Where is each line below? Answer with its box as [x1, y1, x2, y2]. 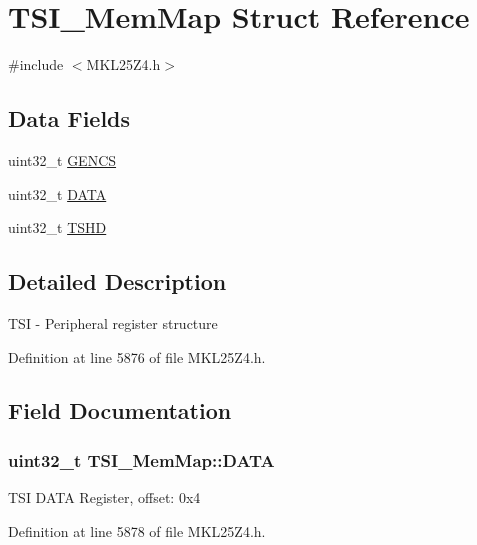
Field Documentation [8, 395, 232, 426]
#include [8, 54, 64, 75]
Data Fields [8, 103, 131, 134]
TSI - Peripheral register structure [8, 312, 218, 333]
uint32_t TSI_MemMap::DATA [8, 447, 275, 472]
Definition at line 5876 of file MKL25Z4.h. [8, 346, 266, 367]
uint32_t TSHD [8, 217, 107, 238]
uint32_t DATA [8, 183, 107, 204]
